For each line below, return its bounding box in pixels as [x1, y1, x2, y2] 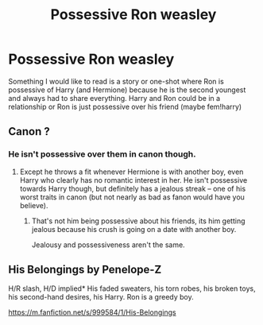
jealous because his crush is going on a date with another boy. [31, 224, 237, 234]
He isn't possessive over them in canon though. [8, 149, 196, 160]
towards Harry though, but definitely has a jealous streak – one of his [19, 184, 246, 193]
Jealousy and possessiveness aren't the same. [31, 240, 185, 250]
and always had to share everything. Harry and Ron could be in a [8, 93, 221, 103]
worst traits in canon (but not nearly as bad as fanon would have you [19, 192, 245, 202]
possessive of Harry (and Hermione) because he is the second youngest [8, 85, 246, 95]
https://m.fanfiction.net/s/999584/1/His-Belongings [8, 308, 176, 317]
